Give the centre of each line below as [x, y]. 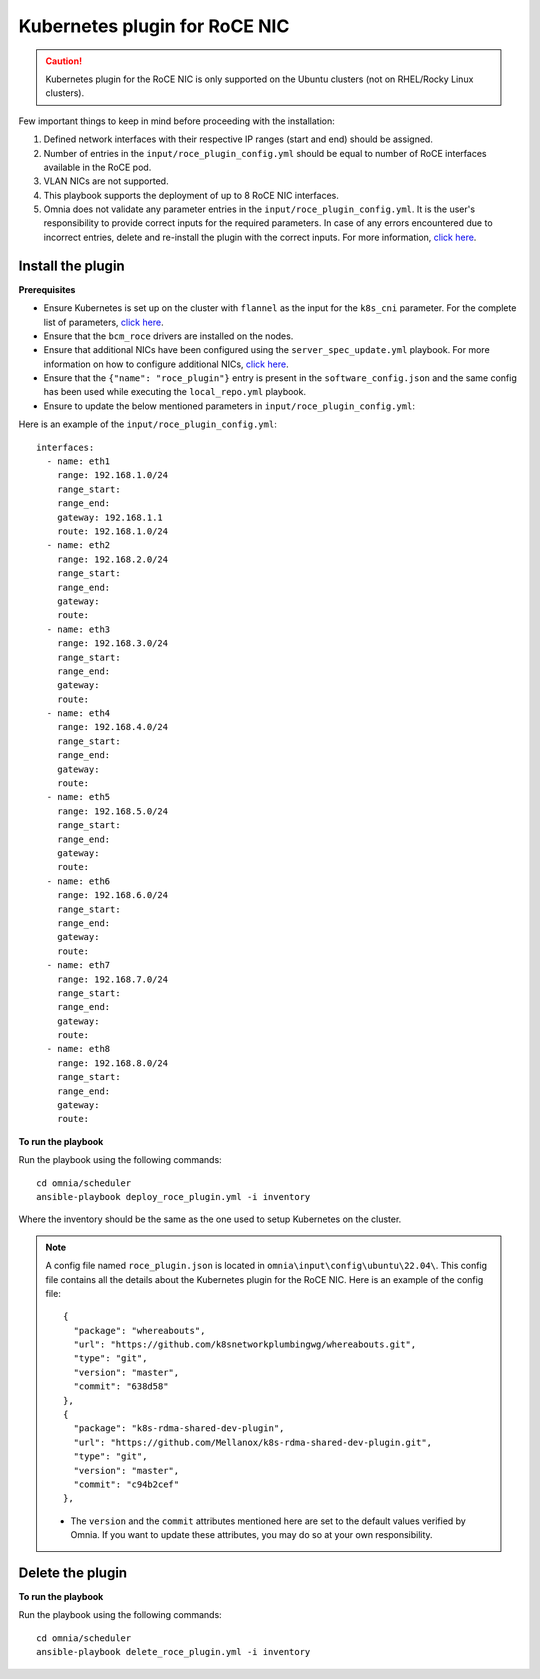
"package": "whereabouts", [139, 1330]
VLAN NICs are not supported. [106, 181]
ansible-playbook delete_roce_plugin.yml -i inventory [173, 1652]
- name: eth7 [78, 965]
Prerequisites [47, 289]
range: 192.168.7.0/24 [112, 979]
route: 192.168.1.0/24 [112, 531]
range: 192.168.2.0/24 [112, 559]
